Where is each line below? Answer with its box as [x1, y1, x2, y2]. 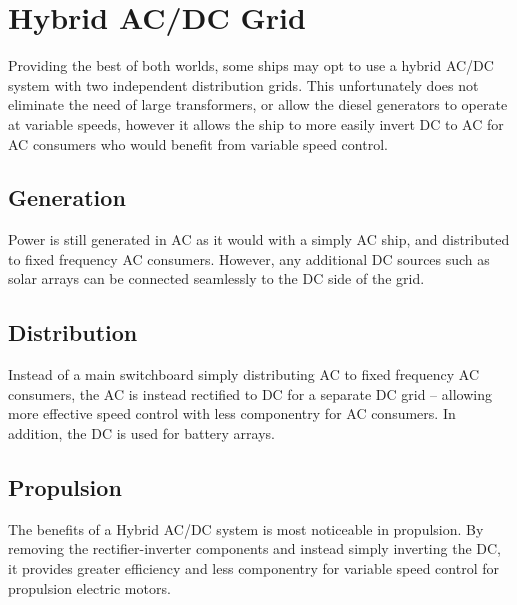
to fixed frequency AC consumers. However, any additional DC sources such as [8, 248, 490, 269]
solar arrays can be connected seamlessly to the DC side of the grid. [8, 268, 425, 289]
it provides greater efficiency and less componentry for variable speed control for [8, 558, 499, 579]
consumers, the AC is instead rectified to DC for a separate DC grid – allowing [8, 383, 492, 404]
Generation [8, 182, 126, 213]
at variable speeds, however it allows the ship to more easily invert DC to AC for [8, 113, 504, 134]
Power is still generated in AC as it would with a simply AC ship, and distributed [8, 229, 510, 250]
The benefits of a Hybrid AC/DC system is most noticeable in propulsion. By [8, 518, 484, 539]
